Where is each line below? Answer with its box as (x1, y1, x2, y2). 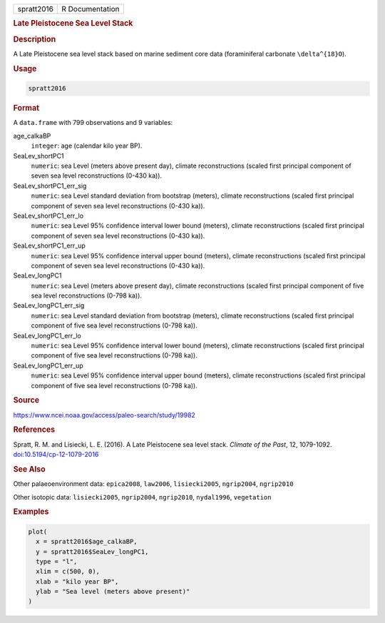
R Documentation (61, 4, 120, 14)
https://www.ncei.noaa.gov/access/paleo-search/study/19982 (13, 410, 196, 419)
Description (13, 34, 56, 44)
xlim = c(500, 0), (36, 567, 100, 576)
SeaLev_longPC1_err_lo (13, 331, 82, 340)
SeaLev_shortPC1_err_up (13, 241, 86, 250)
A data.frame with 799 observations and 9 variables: (13, 118, 173, 127)
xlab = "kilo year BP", (36, 577, 119, 585)
